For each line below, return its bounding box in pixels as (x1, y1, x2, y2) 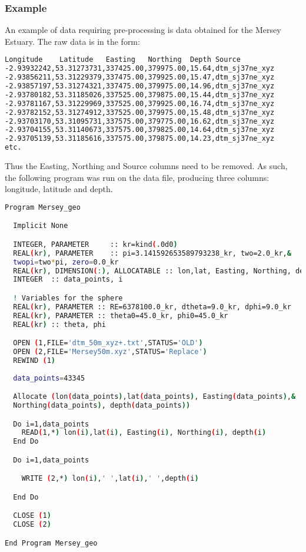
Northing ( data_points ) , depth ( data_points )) (13, 401, 191, 409)
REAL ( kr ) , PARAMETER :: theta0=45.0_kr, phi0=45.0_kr (13, 311, 228, 320)
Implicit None (13, 222, 68, 230)
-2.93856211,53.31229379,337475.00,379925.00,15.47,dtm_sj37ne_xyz (5, 73, 275, 82)
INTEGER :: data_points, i (13, 275, 123, 284)
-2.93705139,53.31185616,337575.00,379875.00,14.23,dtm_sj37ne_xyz (5, 134, 275, 143)
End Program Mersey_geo (5, 538, 98, 547)
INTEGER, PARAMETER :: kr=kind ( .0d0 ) (13, 240, 178, 249)
